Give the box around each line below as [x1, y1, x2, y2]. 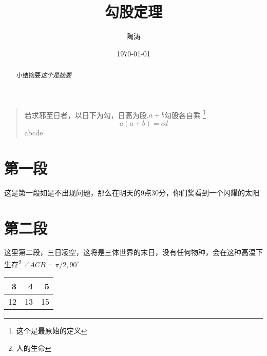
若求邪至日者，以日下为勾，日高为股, [24, 109, 149, 120]
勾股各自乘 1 [164, 108, 206, 120]
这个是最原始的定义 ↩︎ [16, 325, 87, 336]
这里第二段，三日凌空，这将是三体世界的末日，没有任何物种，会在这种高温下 [4, 247, 263, 258]
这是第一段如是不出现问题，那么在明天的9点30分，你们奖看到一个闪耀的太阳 [4, 187, 259, 197]
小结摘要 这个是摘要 [16, 71, 71, 80]
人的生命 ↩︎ [16, 342, 51, 353]
